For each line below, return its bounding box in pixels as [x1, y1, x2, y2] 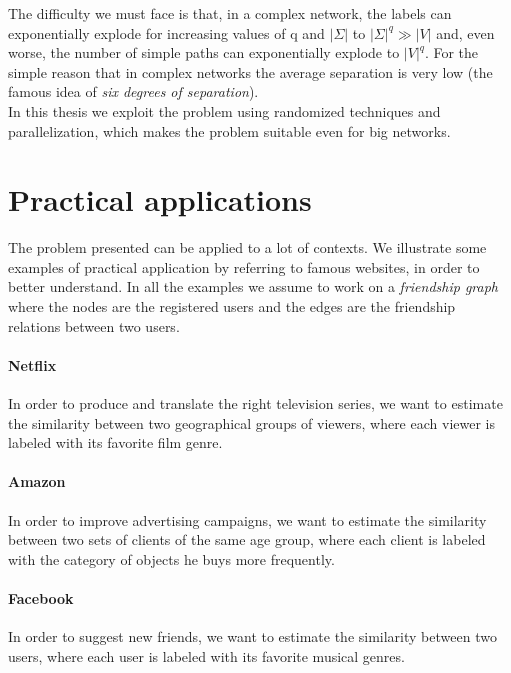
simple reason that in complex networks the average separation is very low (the [8, 61, 493, 82]
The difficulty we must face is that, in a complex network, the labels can [8, 3, 452, 23]
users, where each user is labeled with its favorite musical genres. [8, 645, 405, 666]
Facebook [8, 588, 74, 608]
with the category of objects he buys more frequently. [8, 548, 335, 569]
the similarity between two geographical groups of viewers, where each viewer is [8, 412, 495, 433]
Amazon [8, 471, 66, 492]
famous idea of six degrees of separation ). [8, 81, 259, 102]
